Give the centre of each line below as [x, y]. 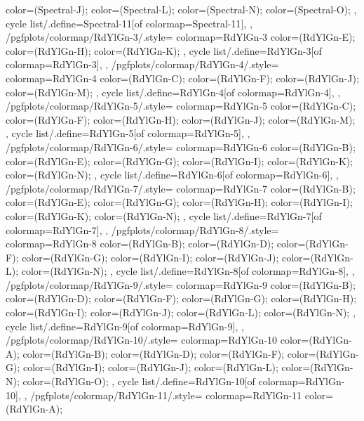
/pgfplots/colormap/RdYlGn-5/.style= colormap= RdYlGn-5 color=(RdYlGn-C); [181, 106]
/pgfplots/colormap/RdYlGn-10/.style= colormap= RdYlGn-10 [142, 340]
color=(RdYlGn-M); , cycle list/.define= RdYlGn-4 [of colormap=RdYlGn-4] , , [173, 92]
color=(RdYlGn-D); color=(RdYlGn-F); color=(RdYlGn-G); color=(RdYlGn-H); [181, 298]
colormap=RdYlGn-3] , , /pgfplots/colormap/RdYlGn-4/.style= [142, 64]
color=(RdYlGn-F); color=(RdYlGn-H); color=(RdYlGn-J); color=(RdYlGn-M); [181, 119]
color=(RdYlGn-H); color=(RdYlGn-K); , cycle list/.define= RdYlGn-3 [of [164, 50]
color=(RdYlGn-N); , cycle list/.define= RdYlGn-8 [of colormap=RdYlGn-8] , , [188, 271]
